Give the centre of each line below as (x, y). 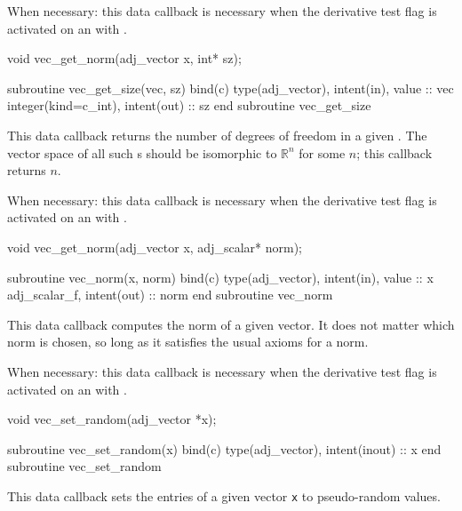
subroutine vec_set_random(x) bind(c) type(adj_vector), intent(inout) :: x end (224, 448)
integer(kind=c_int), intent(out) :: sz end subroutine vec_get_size (189, 105)
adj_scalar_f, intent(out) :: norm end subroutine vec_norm (170, 295)
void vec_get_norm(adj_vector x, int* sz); (124, 58)
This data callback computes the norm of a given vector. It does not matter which (231, 324)
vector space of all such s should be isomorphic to (142, 152)
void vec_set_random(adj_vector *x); (112, 419)
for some (322, 152)
